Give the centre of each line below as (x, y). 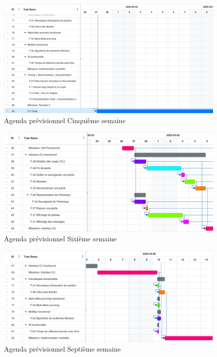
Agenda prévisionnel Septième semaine (62, 349)
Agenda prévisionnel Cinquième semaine (65, 120)
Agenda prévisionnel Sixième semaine (60, 239)
